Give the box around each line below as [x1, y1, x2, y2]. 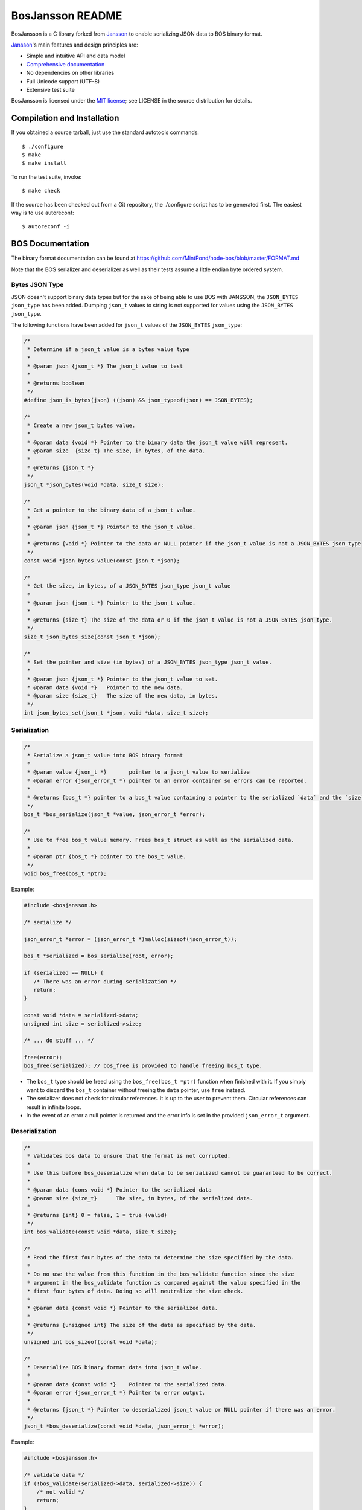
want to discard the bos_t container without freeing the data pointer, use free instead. [26, 1086, 246, 1093]
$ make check [22, 187, 60, 194]
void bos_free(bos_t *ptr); [24, 870, 107, 877]
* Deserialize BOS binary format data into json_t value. [27, 1364, 202, 1370]
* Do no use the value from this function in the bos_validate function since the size [27, 1271, 295, 1277]
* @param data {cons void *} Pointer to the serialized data [27, 1186, 212, 1193]
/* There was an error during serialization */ [33, 978, 177, 985]
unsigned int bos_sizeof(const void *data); [24, 1338, 158, 1345]
